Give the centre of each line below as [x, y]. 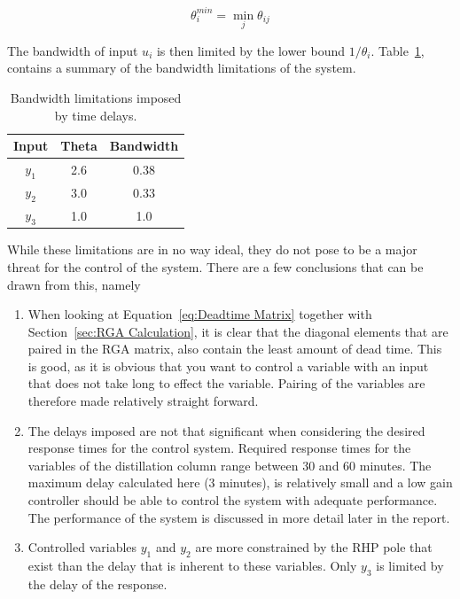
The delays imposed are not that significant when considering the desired [226, 430]
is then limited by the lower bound [251, 50]
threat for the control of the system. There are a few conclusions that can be [215, 266]
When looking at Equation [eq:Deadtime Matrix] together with [200, 314]
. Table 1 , [398, 50]
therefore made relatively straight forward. [143, 401]
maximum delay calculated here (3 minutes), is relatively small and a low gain [240, 482]
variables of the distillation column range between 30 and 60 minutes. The [230, 465]
